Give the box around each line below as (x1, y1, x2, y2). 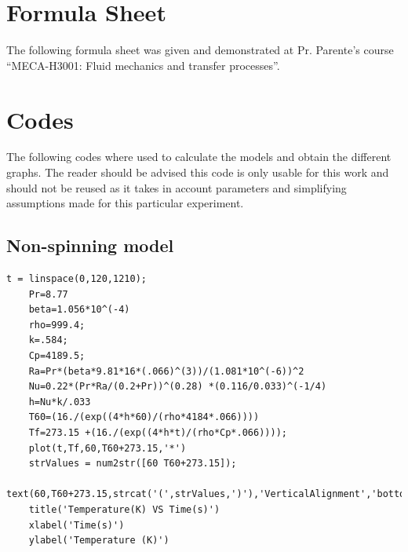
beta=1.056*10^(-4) (28, 304, 130, 316)
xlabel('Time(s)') (28, 519, 125, 531)
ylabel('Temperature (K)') (28, 535, 169, 547)
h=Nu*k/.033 (28, 396, 91, 408)
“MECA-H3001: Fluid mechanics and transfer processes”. (6, 57, 280, 73)
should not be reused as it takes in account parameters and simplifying (6, 179, 347, 196)
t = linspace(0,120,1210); (6, 273, 147, 285)
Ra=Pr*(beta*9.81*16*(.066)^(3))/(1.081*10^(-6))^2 (28, 365, 304, 377)
